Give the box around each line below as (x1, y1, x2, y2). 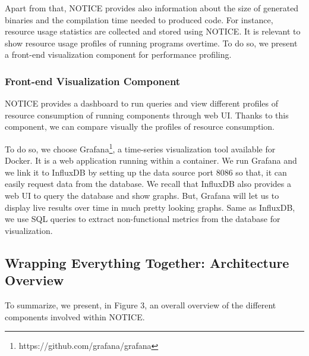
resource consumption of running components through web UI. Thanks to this (5, 108, 289, 121)
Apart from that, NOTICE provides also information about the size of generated (5, 2, 299, 14)
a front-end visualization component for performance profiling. (5, 48, 232, 61)
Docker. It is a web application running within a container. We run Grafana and (5, 154, 297, 167)
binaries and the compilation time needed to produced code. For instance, (5, 13, 273, 26)
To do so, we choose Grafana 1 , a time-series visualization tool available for (5, 140, 276, 155)
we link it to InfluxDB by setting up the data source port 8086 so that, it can (5, 165, 287, 178)
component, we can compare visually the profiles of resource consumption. (5, 120, 275, 133)
